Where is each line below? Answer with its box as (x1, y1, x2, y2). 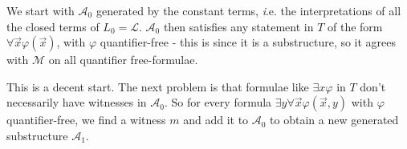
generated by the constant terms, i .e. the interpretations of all (96, 2, 401, 18)
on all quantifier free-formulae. (48, 51, 198, 68)
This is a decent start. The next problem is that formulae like (6, 78, 309, 95)
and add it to (183, 111, 249, 128)
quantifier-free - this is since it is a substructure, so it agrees (100, 34, 397, 50)
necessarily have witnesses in (6, 94, 147, 111)
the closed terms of (6, 18, 100, 34)
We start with (6, 2, 75, 18)
